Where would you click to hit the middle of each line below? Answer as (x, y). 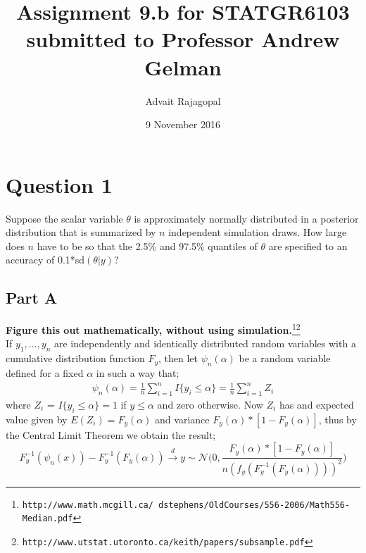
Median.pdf (48, 519)
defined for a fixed (45, 373)
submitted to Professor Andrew (183, 39)
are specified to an (308, 246)
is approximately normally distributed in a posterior (246, 218)
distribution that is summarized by (81, 232)
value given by (37, 419)
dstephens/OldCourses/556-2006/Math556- (254, 505)
